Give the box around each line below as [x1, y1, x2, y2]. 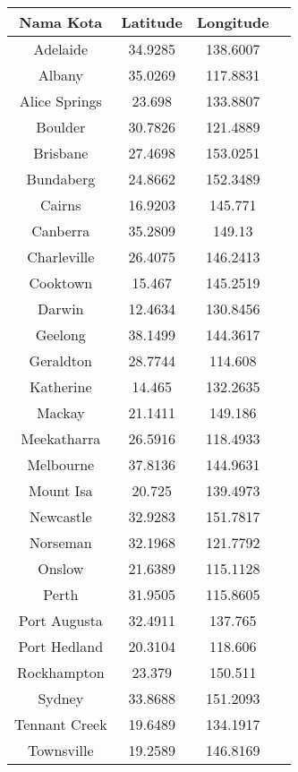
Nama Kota [19, 12, 103, 32]
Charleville [27, 246, 95, 267]
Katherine [30, 376, 92, 397]
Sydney [38, 688, 84, 708]
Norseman [29, 532, 92, 553]
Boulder [36, 116, 86, 137]
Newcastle [30, 506, 92, 527]
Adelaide [33, 39, 89, 59]
